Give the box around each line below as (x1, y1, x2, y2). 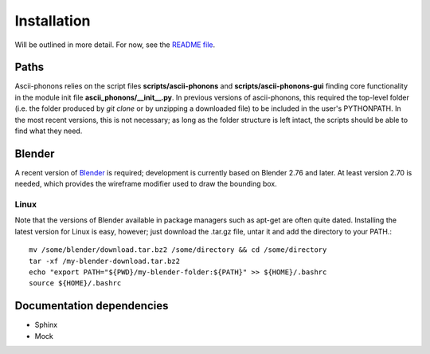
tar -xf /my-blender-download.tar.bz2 (29, 256, 181, 265)
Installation (14, 12, 91, 29)
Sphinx (34, 320, 58, 330)
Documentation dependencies (14, 299, 169, 313)
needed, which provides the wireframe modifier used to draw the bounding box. (14, 179, 278, 189)
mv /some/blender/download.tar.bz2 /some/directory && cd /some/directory (29, 246, 327, 254)
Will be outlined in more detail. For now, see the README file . (14, 40, 216, 49)
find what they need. (14, 126, 83, 136)
